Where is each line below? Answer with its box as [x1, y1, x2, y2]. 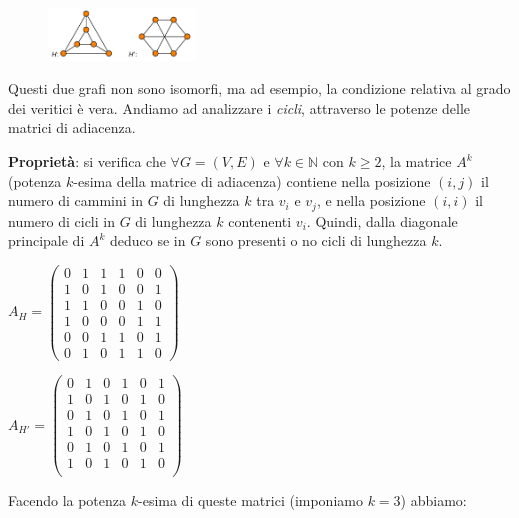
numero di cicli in [8, 210, 115, 231]
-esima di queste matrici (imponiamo [138, 490, 363, 511]
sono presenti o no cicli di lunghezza [205, 230, 427, 251]
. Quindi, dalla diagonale [306, 210, 458, 231]
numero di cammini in [8, 190, 143, 211]
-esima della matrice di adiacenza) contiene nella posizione [73, 170, 431, 191]
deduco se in [110, 230, 186, 251]
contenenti [228, 210, 292, 231]
